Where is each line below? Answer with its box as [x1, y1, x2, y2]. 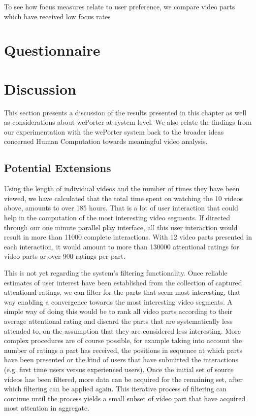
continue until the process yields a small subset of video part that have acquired [4, 393, 246, 403]
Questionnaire [4, 40, 100, 60]
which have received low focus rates [4, 11, 111, 21]
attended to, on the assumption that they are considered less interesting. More [4, 325, 241, 336]
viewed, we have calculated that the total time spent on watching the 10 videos [4, 193, 243, 203]
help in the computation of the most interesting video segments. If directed [4, 212, 230, 223]
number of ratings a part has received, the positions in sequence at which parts [4, 345, 243, 355]
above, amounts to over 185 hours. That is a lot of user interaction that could [4, 203, 238, 213]
